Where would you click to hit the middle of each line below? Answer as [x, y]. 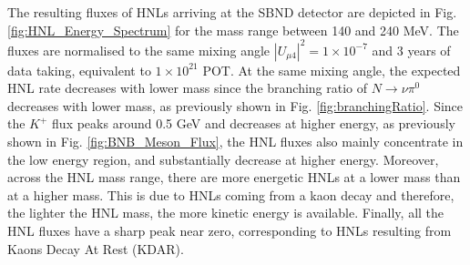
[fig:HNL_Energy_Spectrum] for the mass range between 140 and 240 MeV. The [233, 30]
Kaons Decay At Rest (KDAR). [96, 248]
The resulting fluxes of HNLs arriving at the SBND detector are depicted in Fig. [232, 12]
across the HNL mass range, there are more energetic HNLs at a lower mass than [234, 177]
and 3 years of [411, 50]
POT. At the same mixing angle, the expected [332, 70]
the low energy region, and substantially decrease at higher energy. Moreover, [223, 159]
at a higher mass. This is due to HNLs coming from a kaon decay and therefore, [231, 194]
